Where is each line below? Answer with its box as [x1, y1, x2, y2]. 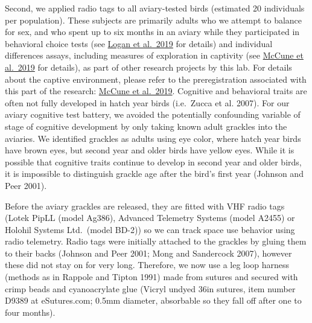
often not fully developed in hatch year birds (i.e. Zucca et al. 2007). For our [5, 96, 290, 109]
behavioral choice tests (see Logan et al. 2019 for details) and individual [5, 37, 273, 50]
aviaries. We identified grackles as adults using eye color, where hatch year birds [5, 132, 301, 144]
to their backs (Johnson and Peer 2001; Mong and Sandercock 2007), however [5, 246, 292, 259]
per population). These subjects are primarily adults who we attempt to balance [5, 13, 302, 26]
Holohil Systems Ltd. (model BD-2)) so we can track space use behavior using [5, 223, 295, 235]
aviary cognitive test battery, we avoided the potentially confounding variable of [5, 108, 301, 121]
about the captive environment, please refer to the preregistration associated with [5, 72, 307, 85]
